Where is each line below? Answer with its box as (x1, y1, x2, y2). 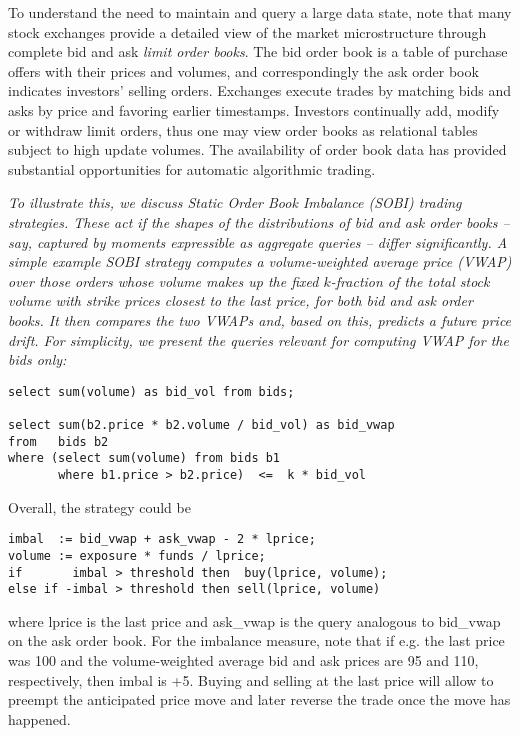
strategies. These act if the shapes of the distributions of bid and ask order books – (8, 211, 510, 232)
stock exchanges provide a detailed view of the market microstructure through (8, 21, 487, 42)
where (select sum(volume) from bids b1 (8, 451, 281, 466)
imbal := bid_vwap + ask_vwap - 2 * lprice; (8, 532, 316, 547)
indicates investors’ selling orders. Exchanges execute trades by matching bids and (8, 80, 512, 101)
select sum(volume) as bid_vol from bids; (8, 384, 295, 399)
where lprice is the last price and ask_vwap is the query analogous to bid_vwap (8, 610, 501, 631)
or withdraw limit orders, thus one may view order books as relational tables (8, 119, 478, 140)
